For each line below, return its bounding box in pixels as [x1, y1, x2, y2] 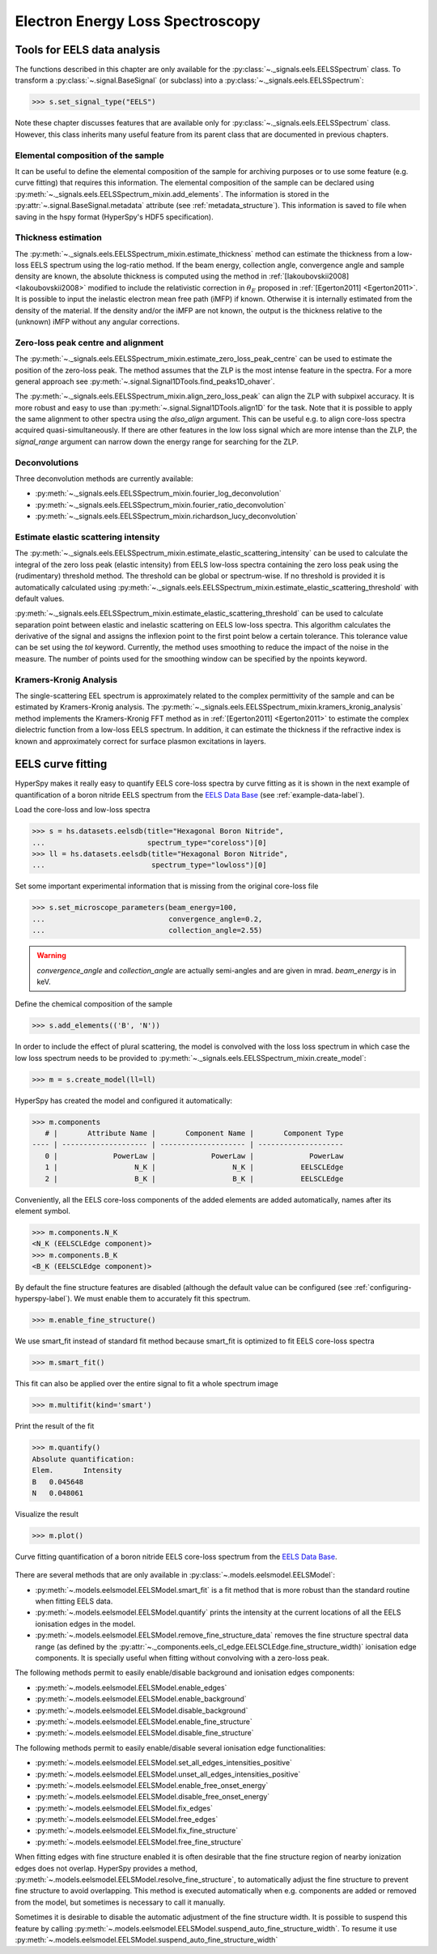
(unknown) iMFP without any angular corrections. [15, 317, 180, 326]
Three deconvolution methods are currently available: [15, 474, 193, 483]
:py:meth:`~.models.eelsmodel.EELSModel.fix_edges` [35, 1803, 214, 1813]
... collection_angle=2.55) [32, 926, 263, 935]
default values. [15, 594, 65, 603]
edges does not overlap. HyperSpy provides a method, [15, 1863, 198, 1873]
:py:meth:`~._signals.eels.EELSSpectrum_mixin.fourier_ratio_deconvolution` [35, 500, 286, 509]
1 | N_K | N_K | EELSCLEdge [45, 1163, 344, 1172]
